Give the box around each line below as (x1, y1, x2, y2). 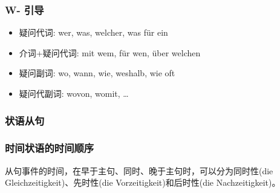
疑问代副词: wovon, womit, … (19, 87, 129, 99)
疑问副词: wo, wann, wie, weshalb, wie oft (19, 67, 175, 79)
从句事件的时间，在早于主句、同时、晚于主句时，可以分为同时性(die (5, 164, 273, 177)
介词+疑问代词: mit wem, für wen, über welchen (19, 46, 201, 59)
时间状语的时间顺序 (5, 140, 94, 155)
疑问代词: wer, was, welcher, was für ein (19, 26, 168, 39)
